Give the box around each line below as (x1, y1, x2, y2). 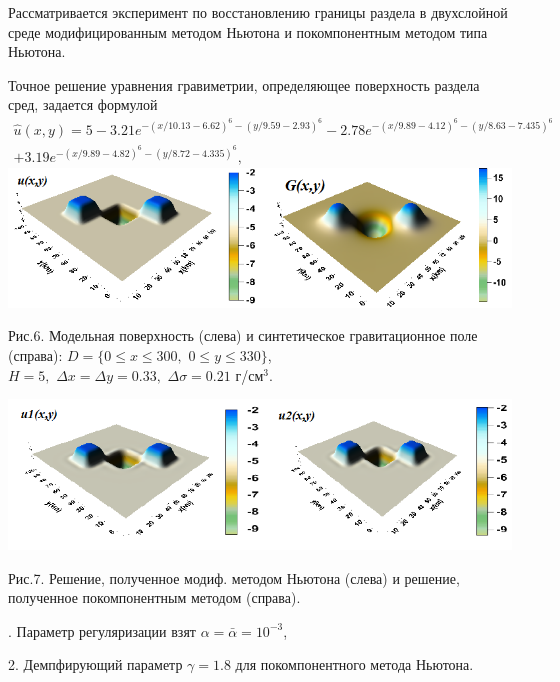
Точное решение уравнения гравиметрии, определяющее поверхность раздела (8, 74, 480, 95)
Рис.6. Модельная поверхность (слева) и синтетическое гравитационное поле (8, 325, 478, 346)
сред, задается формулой (8, 94, 158, 115)
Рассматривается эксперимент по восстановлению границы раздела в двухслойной (8, 2, 508, 22)
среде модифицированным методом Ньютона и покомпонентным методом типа (8, 21, 488, 42)
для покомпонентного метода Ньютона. (235, 654, 474, 675)
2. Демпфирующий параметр (8, 654, 183, 675)
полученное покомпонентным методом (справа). (8, 587, 301, 608)
